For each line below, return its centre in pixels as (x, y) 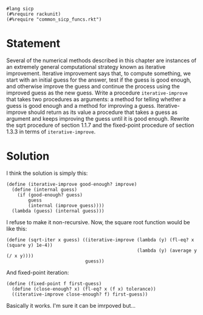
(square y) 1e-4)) (29, 245)
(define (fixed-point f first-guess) (54, 283)
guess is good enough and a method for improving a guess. (81, 105)
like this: (17, 228)
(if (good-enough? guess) (50, 195)
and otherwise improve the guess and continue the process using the (93, 86)
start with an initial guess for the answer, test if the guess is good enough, (99, 80)
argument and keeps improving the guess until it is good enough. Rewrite (98, 118)
